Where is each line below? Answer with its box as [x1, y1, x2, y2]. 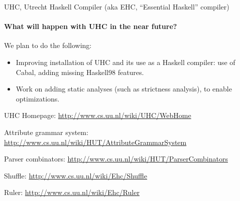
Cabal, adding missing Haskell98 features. [16, 66, 144, 77]
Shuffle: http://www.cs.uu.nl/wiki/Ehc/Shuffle [4, 170, 147, 180]
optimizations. [16, 93, 60, 103]
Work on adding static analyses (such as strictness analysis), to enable [16, 83, 232, 94]
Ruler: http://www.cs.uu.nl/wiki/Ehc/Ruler [4, 187, 140, 197]
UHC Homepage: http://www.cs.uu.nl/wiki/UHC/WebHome [4, 110, 191, 120]
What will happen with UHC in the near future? [4, 21, 177, 31]
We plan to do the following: [4, 40, 92, 50]
